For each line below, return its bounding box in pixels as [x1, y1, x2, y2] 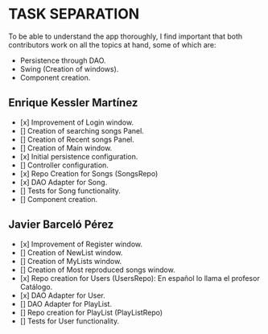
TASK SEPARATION [8, 5, 140, 23]
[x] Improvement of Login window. [19, 118, 134, 127]
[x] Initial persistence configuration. [19, 151, 138, 161]
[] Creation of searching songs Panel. [19, 126, 145, 135]
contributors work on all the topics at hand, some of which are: [8, 39, 216, 49]
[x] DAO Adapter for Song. [19, 177, 108, 187]
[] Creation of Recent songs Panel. [19, 134, 135, 144]
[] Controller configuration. [19, 160, 109, 170]
